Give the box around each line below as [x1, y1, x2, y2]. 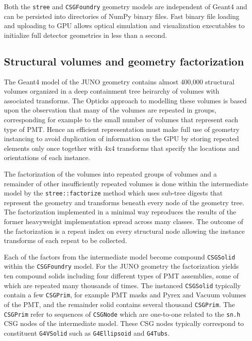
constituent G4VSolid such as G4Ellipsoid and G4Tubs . [4, 327, 170, 338]
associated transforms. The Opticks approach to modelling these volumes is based [4, 95, 247, 105]
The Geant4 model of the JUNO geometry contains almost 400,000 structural [4, 76, 235, 86]
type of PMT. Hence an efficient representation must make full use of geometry [4, 124, 240, 134]
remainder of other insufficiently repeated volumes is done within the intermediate [4, 178, 249, 188]
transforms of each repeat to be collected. [4, 235, 127, 245]
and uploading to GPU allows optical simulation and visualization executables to [4, 20, 245, 31]
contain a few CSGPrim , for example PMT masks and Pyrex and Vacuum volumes [4, 290, 246, 300]
